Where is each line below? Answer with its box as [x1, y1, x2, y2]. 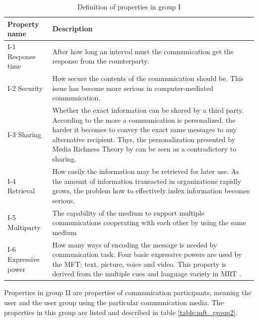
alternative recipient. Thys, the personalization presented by [52, 134, 236, 144]
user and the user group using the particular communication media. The [4, 297, 224, 308]
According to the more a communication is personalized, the [52, 114, 236, 125]
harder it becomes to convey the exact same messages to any [52, 124, 237, 135]
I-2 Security [7, 82, 43, 93]
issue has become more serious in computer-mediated [52, 82, 213, 93]
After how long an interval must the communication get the [52, 46, 234, 56]
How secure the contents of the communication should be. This [52, 73, 244, 83]
